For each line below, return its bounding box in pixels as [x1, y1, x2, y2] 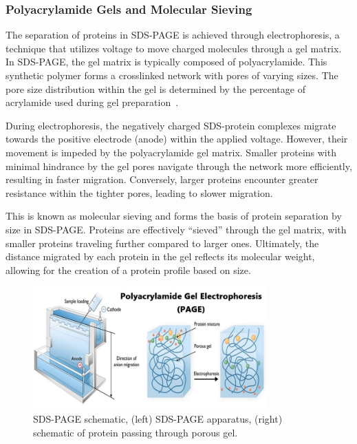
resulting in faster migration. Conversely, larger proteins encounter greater [6, 172, 318, 187]
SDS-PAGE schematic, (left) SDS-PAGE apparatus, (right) [33, 411, 283, 425]
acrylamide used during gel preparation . [6, 95, 179, 109]
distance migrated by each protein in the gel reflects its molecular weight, [6, 249, 315, 264]
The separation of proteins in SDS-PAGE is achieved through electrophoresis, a [6, 28, 340, 42]
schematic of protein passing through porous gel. [33, 425, 238, 439]
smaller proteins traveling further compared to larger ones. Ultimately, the [6, 235, 319, 250]
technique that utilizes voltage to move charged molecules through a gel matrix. [6, 41, 342, 55]
